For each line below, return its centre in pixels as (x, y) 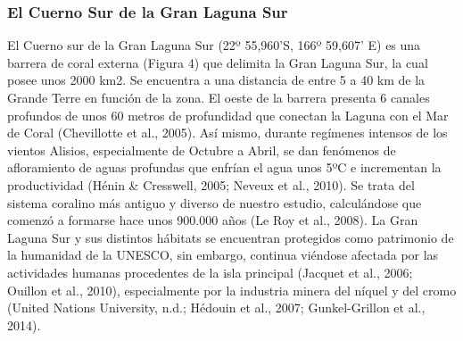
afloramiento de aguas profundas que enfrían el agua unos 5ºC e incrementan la (224, 167)
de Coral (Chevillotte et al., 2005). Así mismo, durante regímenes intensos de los (227, 133)
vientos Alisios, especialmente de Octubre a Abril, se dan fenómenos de (202, 150)
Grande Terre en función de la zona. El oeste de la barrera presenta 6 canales (219, 97)
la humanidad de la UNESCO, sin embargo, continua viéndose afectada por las (223, 255)
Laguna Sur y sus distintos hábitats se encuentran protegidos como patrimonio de (231, 237)
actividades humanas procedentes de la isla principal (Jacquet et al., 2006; (210, 272)
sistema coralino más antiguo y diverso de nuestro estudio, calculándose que (215, 202)
